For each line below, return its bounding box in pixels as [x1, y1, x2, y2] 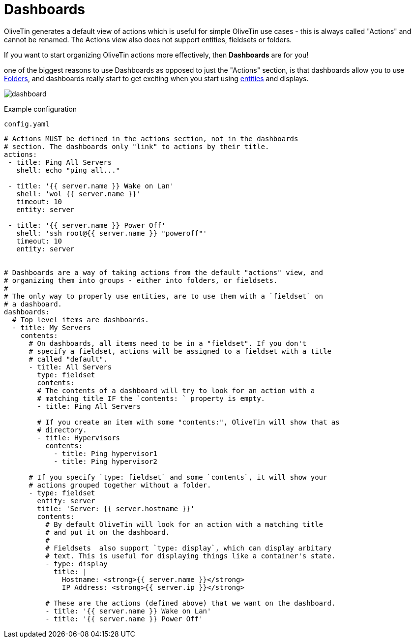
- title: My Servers [12, 323, 91, 332]
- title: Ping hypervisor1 [54, 449, 157, 458]
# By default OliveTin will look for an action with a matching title [45, 520, 324, 528]
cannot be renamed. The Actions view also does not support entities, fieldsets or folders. [4, 35, 292, 44]
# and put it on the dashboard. [45, 528, 170, 536]
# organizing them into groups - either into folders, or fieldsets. [4, 276, 278, 284]
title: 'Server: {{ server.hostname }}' [37, 504, 195, 513]
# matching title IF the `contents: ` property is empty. [37, 394, 266, 402]
